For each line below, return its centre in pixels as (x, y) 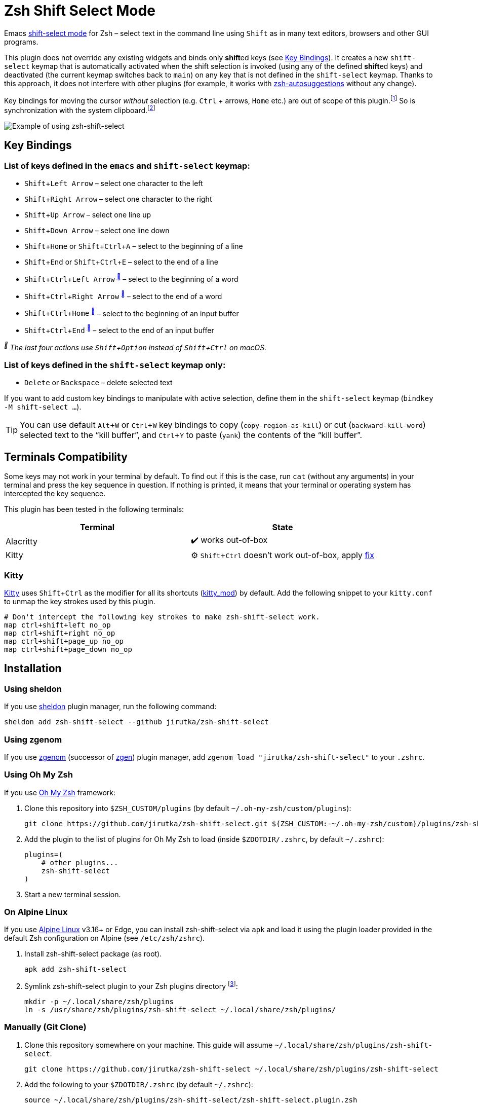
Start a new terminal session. (73, 894)
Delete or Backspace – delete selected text (98, 383)
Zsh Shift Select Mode (80, 11)
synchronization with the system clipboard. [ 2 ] (80, 110)
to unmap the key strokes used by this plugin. (80, 601)
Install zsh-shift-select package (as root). (93, 954)
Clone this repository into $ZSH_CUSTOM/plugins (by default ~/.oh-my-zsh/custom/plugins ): (188, 808)
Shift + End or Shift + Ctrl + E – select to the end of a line (121, 262)
